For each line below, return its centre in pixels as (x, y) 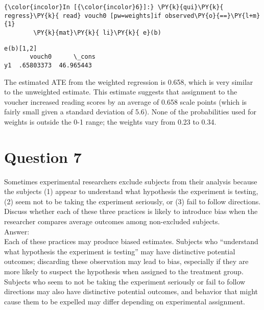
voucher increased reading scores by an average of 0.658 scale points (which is (126, 101)
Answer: (17, 231)
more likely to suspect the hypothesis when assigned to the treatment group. (124, 271)
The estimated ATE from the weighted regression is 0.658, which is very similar (129, 81)
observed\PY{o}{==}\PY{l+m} (212, 16)
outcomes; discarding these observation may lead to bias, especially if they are (126, 261)
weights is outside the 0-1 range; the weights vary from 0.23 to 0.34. (110, 121)
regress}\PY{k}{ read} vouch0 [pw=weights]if (83, 16)
